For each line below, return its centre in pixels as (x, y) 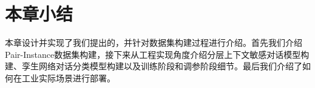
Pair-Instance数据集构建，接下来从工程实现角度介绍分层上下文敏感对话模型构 (157, 54)
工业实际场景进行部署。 (68, 77)
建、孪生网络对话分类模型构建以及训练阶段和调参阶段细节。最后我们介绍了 (154, 66)
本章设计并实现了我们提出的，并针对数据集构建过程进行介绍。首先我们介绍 (154, 42)
